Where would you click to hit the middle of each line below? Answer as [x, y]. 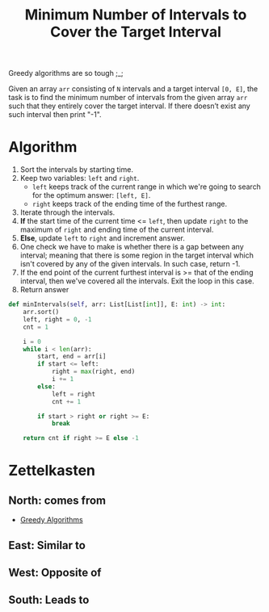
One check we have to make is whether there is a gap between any [132, 247]
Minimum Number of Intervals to [136, 15]
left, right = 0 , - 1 [57, 319]
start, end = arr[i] [72, 357]
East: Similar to [47, 545]
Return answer [44, 290]
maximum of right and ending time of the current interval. [117, 230]
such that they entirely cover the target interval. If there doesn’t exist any [129, 106]
